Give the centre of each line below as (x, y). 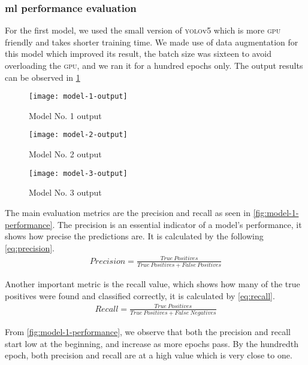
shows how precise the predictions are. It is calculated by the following (134, 236)
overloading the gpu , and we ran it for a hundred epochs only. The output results (154, 65)
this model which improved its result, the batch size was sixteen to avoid (138, 54)
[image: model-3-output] (78, 173)
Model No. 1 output (65, 115)
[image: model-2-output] (78, 135)
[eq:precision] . (30, 247)
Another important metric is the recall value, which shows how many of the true (153, 284)
